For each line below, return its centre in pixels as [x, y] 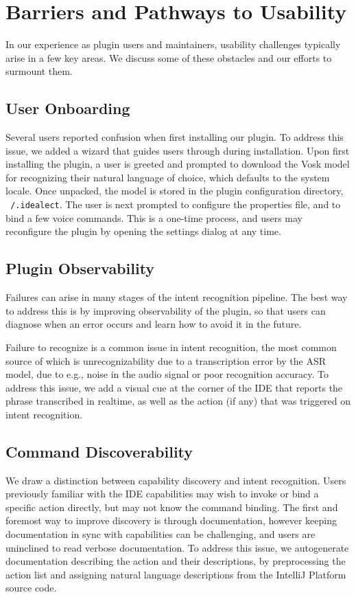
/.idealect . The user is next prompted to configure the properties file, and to [176, 204]
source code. [31, 588]
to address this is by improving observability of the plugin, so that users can [166, 310]
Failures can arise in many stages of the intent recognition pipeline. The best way [177, 297]
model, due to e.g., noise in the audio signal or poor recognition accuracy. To [167, 374]
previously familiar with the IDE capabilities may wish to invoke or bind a [162, 494]
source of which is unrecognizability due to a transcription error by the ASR [166, 360]
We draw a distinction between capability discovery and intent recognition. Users [176, 480]
